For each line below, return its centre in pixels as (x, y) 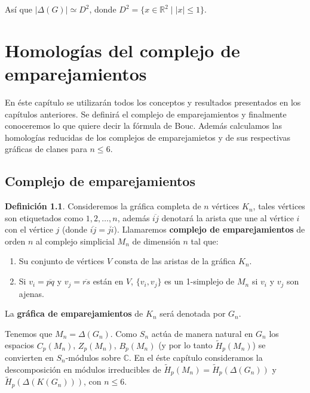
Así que (19, 9)
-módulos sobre (93, 357)
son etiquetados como (44, 217)
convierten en (29, 357)
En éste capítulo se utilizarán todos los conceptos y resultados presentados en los (153, 102)
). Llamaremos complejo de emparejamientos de (209, 229)
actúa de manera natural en (202, 333)
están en (108, 281)
